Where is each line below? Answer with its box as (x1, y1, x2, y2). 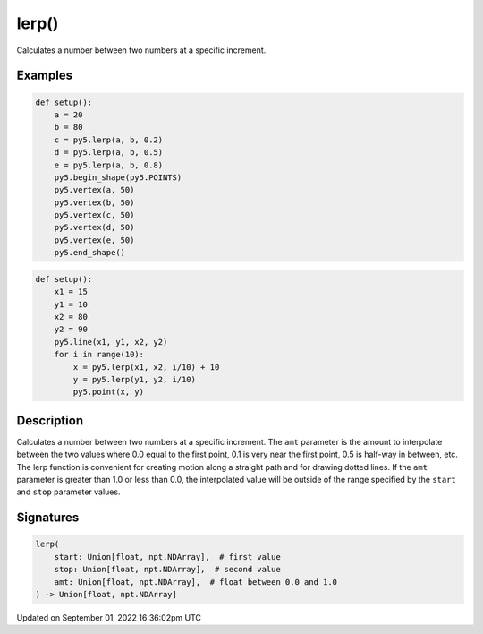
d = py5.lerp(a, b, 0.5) (54, 148, 164, 158)
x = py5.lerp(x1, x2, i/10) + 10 (72, 362, 220, 372)
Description (16, 413, 84, 428)
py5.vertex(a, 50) (54, 184, 135, 195)
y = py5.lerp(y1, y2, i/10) (72, 374, 197, 384)
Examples (16, 68, 73, 83)
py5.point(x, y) (72, 387, 145, 398)
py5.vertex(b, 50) (54, 197, 135, 208)
